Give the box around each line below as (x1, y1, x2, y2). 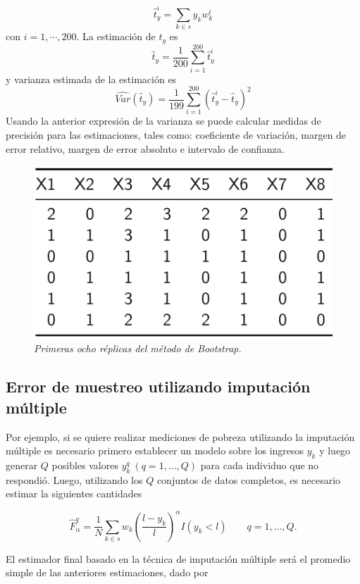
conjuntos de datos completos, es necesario (156, 472, 341, 487)
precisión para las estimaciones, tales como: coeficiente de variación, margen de (6, 127, 347, 142)
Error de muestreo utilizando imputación (6, 375, 311, 397)
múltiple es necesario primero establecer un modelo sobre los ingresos (6, 443, 304, 458)
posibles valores (51, 458, 118, 473)
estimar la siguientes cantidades (6, 486, 142, 501)
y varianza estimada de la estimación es (6, 71, 177, 86)
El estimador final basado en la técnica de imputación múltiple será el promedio (6, 551, 351, 566)
